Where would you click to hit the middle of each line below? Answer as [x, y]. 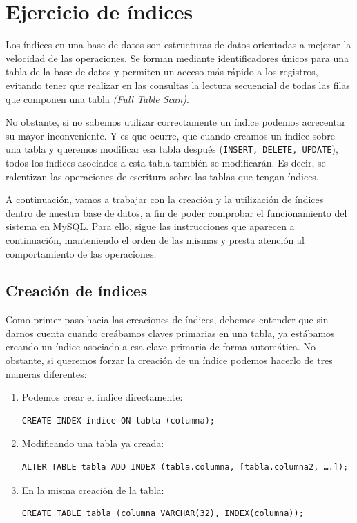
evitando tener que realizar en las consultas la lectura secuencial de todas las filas [178, 85]
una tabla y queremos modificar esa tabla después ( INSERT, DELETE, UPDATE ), [172, 149]
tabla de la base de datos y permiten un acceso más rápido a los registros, [162, 72]
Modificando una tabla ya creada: [93, 443]
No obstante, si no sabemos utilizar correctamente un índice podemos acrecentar [176, 122]
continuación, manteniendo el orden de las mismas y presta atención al [155, 239]
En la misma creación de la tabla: [93, 489]
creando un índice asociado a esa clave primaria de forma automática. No [161, 346]
